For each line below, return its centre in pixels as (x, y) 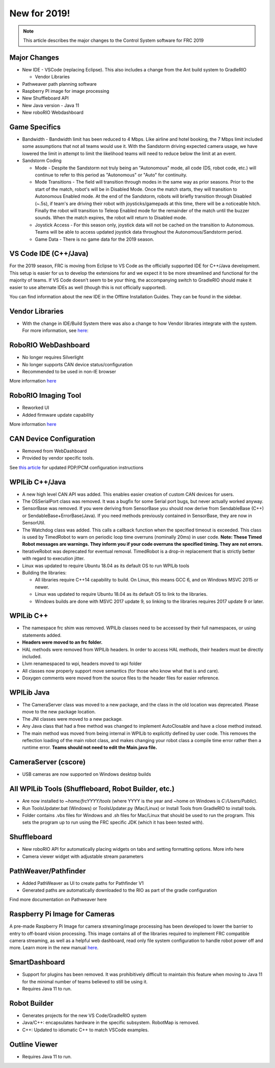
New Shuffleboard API (45, 98)
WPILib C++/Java (38, 482)
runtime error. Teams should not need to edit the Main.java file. (90, 748)
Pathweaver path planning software (59, 84)
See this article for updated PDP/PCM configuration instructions (76, 467)
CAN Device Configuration (52, 439)
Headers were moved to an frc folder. (62, 642)
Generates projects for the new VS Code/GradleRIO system (84, 1015)
